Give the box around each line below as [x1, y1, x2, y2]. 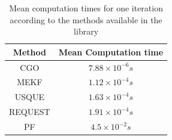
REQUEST [9, 105, 50, 118]
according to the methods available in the [10, 13, 162, 26]
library [74, 25, 99, 38]
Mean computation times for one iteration [9, 2, 163, 14]
